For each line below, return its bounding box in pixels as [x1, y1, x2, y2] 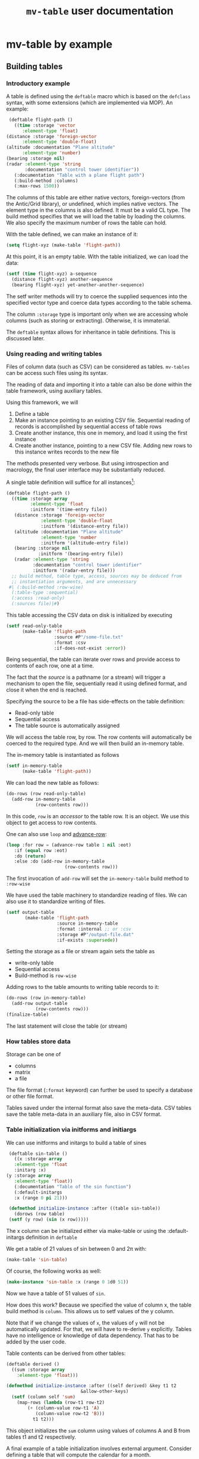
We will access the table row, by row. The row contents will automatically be [6, 734, 192, 741]
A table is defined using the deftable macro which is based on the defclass [6, 92, 191, 99]
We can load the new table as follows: [6, 779, 99, 787]
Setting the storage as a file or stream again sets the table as [6, 948, 155, 955]
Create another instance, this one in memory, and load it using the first [14, 430, 188, 437]
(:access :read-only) [11, 595, 65, 602]
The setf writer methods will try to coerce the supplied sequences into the [6, 293, 187, 300]
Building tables [6, 61, 63, 71]
